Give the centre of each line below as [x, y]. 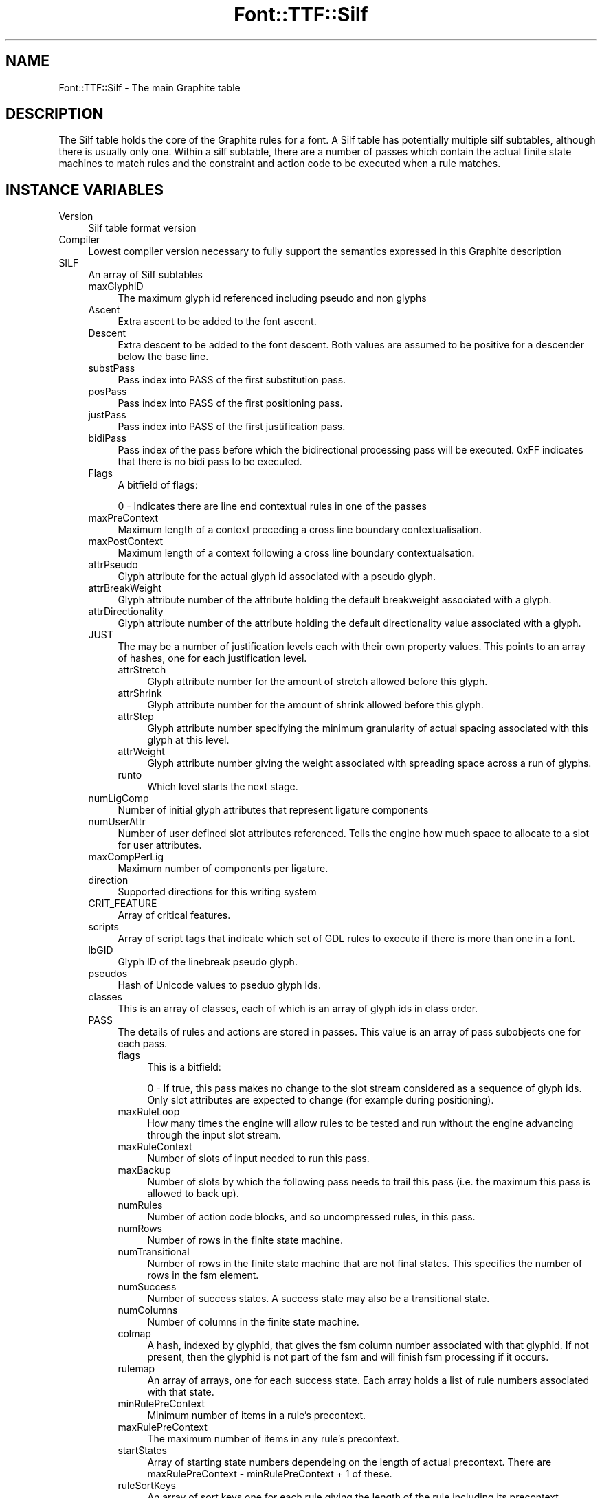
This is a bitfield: [184, 1067]
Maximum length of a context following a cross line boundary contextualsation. [296, 553]
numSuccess [147, 1287]
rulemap [136, 1369]
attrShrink [140, 693]
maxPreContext [123, 518]
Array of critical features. [174, 915]
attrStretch [142, 670]
